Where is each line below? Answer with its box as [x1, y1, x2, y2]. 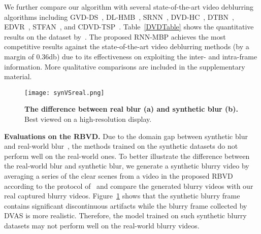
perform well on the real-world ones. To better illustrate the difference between [4, 150, 250, 161]
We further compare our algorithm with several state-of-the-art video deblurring [4, 2, 253, 12]
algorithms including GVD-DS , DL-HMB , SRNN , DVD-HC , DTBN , [4, 11, 234, 22]
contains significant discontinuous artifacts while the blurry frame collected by [4, 200, 247, 211]
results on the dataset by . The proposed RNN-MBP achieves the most [4, 31, 226, 42]
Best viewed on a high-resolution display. [24, 114, 152, 124]
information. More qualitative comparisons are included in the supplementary [4, 61, 245, 72]
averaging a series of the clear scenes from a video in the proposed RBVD [4, 170, 233, 181]
